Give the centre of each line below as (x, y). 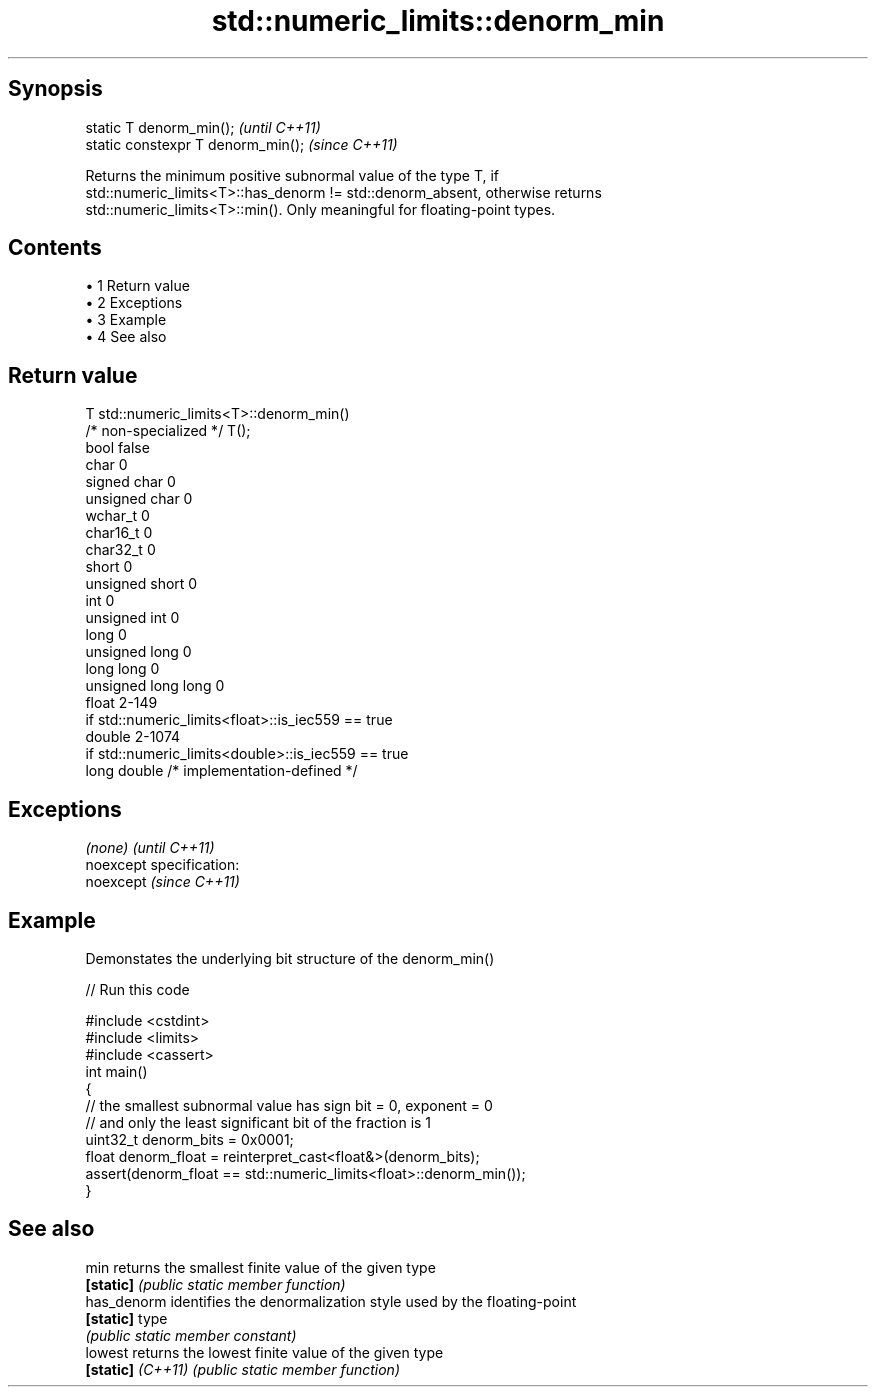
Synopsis (55, 89)
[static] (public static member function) (215, 1284)
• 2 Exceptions (134, 303)
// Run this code (137, 989)
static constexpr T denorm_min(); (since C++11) (241, 144)
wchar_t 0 (117, 516)
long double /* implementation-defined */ (221, 771)
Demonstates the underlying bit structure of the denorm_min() (290, 958)
